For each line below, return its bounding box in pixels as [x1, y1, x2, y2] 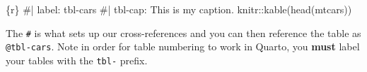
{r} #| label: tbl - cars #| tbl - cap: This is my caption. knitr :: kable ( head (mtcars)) [6, 2, 352, 16]
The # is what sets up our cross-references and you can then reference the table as [6, 25, 361, 40]
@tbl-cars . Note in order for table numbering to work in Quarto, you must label [6, 39, 360, 54]
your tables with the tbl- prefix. [6, 52, 148, 67]
